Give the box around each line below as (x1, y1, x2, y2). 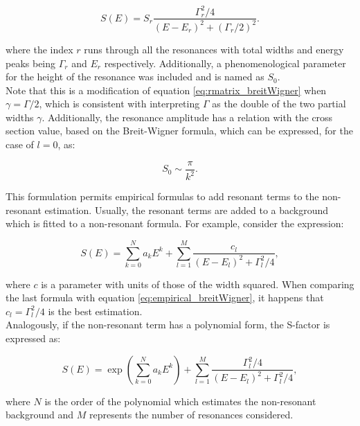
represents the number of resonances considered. (89, 407, 294, 422)
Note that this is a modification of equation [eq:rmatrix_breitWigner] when (6, 82, 327, 97)
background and (6, 407, 74, 422)
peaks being (6, 55, 56, 70)
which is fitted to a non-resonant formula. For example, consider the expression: (6, 216, 344, 231)
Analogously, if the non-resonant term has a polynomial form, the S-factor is (6, 317, 330, 332)
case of (6, 137, 34, 152)
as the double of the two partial (212, 96, 346, 111)
